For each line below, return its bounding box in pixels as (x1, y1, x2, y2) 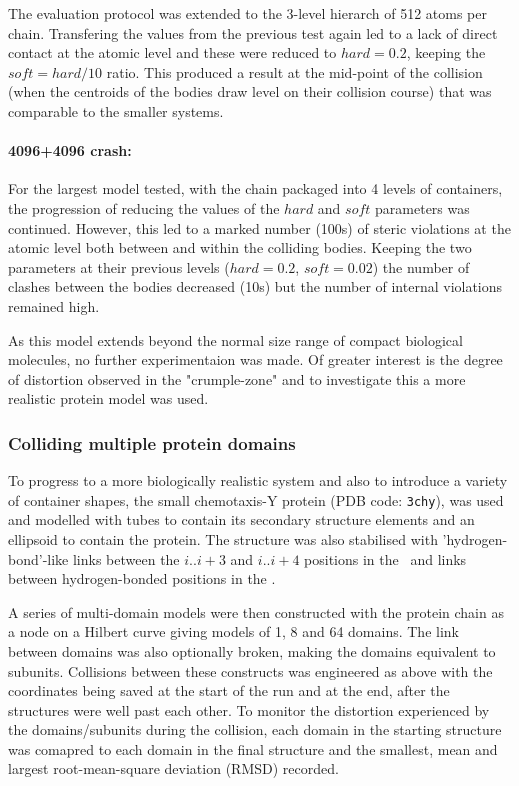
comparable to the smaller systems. (8, 100, 224, 121)
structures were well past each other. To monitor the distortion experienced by (8, 699, 490, 720)
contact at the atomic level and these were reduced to (8, 42, 337, 63)
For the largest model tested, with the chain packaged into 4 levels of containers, (8, 178, 503, 199)
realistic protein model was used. (8, 388, 209, 409)
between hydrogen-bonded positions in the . (8, 568, 276, 589)
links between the (72, 548, 180, 569)
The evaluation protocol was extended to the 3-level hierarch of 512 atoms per (8, 3, 487, 23)
